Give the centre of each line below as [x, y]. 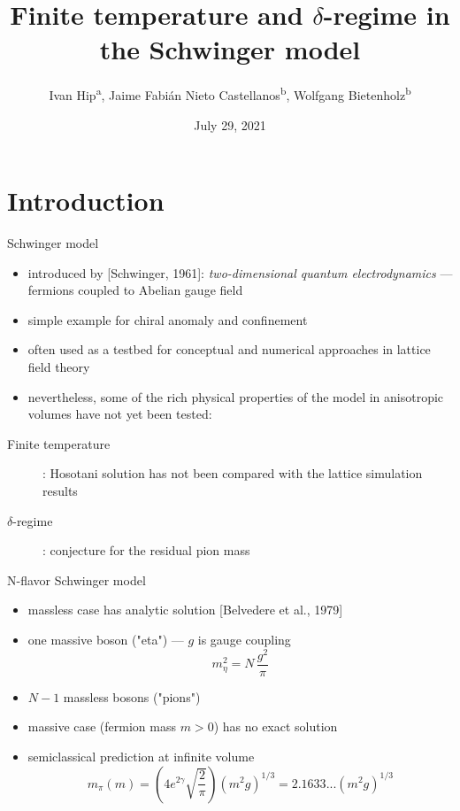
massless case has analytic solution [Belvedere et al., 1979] [185, 610]
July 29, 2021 [230, 124]
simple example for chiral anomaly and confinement [168, 319]
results [60, 491]
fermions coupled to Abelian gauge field [135, 290]
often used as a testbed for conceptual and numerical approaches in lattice [229, 349]
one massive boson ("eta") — [106, 639]
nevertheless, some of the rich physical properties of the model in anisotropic [236, 396]
